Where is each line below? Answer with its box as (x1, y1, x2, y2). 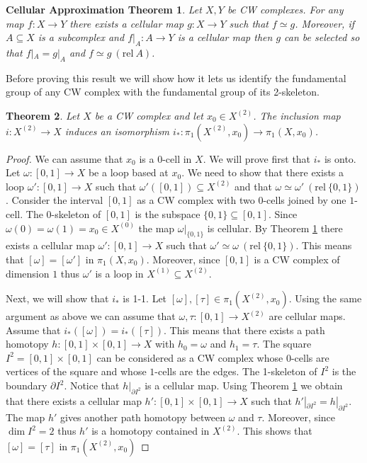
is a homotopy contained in (91, 423, 210, 438)
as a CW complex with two (137, 193, 255, 207)
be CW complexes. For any (227, 2, 344, 16)
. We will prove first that (203, 151, 311, 166)
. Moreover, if (295, 16, 355, 30)
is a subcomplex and (38, 30, 125, 45)
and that (235, 178, 272, 193)
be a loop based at (88, 165, 169, 180)
